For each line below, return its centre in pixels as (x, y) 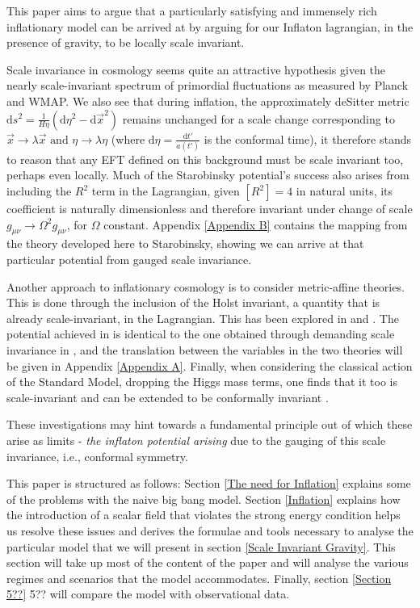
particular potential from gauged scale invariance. (129, 260)
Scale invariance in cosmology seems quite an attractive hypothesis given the (196, 69)
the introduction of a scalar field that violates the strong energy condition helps (204, 515)
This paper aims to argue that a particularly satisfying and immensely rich (192, 10)
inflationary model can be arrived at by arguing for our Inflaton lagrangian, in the (210, 26)
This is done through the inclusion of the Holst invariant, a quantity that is (193, 302)
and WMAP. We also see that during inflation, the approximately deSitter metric (208, 101)
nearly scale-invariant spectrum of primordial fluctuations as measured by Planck (208, 85)
